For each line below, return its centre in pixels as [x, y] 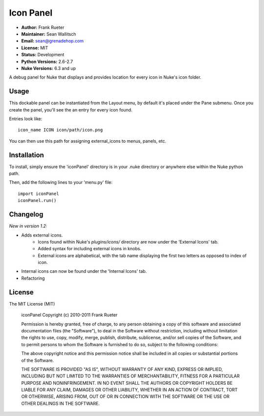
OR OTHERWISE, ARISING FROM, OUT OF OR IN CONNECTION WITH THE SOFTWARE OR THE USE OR [125, 396]
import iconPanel [38, 194]
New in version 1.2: [28, 226]
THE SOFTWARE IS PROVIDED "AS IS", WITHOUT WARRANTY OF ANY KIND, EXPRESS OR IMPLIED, [122, 369]
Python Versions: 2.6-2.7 [47, 62]
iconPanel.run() [37, 201]
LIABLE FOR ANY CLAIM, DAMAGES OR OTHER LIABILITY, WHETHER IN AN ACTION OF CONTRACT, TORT [130, 390]
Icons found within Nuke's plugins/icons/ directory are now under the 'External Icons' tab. [128, 241]
